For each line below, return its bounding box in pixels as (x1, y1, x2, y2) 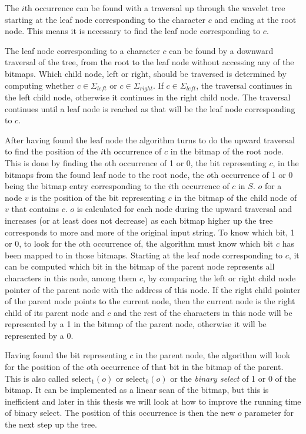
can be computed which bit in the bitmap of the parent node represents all (5, 260, 275, 272)
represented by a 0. (5, 329, 74, 341)
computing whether (5, 79, 75, 91)
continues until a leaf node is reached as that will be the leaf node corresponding (5, 102, 295, 115)
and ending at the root (214, 13, 297, 25)
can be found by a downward (169, 44, 274, 56)
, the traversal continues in (196, 79, 292, 91)
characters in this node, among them (5, 271, 137, 284)
